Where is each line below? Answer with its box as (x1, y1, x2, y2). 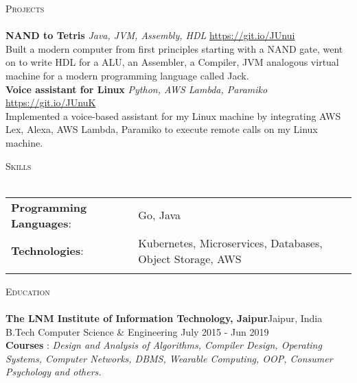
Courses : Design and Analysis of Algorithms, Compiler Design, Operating (5, 338, 322, 352)
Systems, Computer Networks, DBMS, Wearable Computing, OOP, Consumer (5, 351, 333, 365)
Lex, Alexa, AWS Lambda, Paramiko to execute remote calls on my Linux (5, 122, 318, 136)
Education (5, 284, 50, 298)
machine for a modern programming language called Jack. (5, 68, 249, 82)
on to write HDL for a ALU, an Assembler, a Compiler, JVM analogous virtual (5, 55, 339, 69)
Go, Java (138, 207, 181, 223)
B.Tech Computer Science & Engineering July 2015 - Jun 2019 (5, 324, 269, 338)
